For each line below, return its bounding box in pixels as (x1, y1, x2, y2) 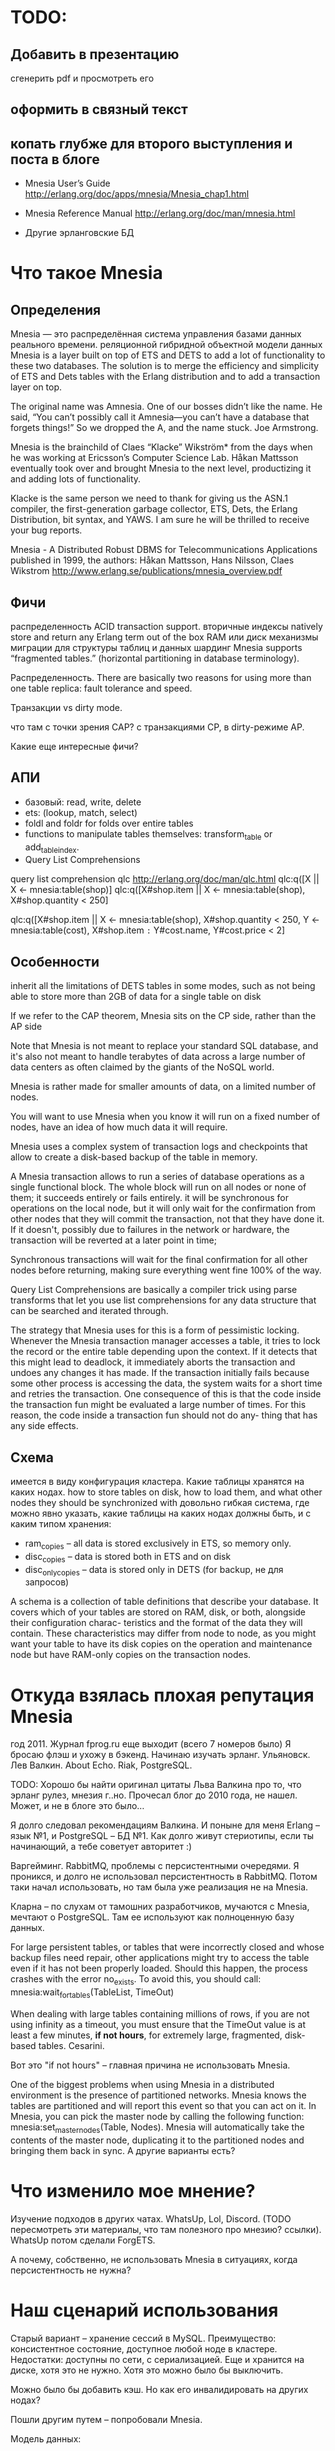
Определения (10, 301, 102, 318)
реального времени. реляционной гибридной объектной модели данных (10, 339, 323, 351)
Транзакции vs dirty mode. (10, 702, 123, 714)
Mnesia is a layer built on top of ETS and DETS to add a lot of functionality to (10, 349, 326, 361)
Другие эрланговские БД (24, 227, 135, 239)
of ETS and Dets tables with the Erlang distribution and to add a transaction (10, 371, 321, 383)
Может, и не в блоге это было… (10, 1800, 145, 1812)
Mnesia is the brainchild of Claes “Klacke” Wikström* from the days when (10, 441, 313, 453)
